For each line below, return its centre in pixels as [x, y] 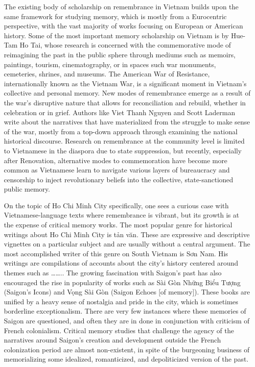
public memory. [27, 189]
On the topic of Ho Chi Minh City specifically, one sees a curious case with [116, 205]
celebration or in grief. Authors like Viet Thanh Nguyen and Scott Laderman [120, 112]
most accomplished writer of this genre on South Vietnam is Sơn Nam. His [116, 253]
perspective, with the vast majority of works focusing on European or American [124, 26]
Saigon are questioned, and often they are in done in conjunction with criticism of [127, 320]
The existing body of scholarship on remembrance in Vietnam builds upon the [121, 6]
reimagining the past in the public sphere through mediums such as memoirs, [120, 54]
